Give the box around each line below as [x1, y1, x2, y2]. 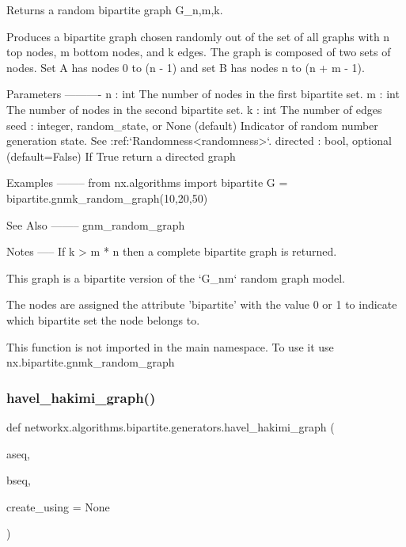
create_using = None [6, 498, 110, 515]
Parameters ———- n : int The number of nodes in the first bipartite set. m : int [6, 85, 400, 102]
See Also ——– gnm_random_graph [6, 216, 185, 233]
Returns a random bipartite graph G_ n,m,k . [6, 2, 223, 17]
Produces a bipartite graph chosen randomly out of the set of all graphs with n [6, 28, 390, 44]
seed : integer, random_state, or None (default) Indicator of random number [6, 116, 378, 133]
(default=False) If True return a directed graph [6, 147, 236, 164]
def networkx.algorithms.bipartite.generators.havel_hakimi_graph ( [6, 418, 335, 435]
